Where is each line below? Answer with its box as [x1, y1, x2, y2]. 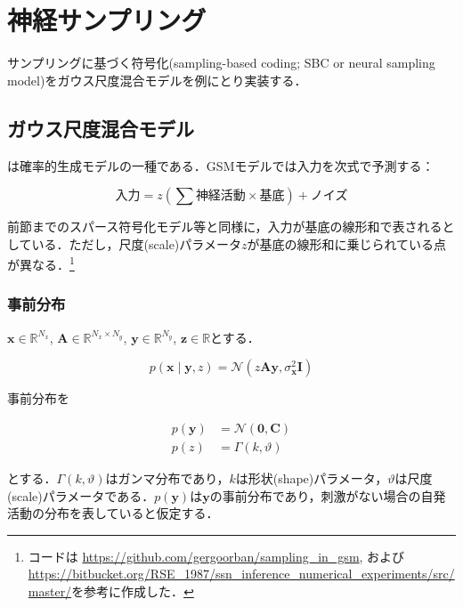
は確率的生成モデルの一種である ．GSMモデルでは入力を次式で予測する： [7, 156, 435, 174]
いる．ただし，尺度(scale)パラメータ [31, 234, 241, 253]
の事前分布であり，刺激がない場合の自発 [209, 486, 446, 505]
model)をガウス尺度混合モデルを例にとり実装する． [7, 70, 307, 89]
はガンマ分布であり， [105, 469, 230, 488]
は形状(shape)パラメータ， [235, 469, 388, 488]
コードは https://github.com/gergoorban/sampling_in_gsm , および [28, 546, 405, 565]
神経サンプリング [7, 2, 207, 38]
